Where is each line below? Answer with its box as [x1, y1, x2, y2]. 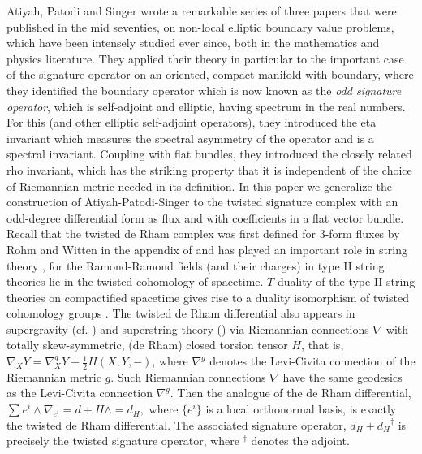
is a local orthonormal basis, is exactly [205, 400, 397, 417]
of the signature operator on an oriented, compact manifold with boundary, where [6, 66, 414, 83]
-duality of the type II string [273, 273, 416, 290]
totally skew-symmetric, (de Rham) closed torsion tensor [6, 336, 288, 353]
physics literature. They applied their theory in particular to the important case [6, 50, 404, 67]
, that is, [301, 336, 344, 353]
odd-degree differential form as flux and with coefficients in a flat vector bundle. [6, 209, 404, 226]
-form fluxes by [325, 225, 400, 242]
